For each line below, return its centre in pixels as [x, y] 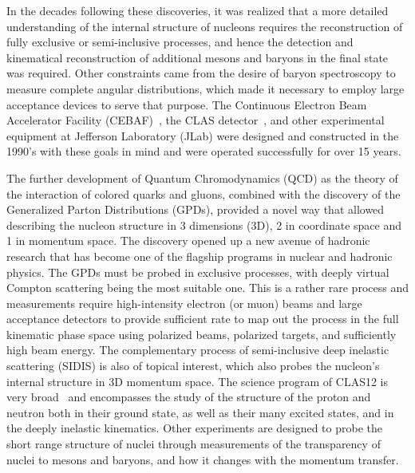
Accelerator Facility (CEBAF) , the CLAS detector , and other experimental [196, 120]
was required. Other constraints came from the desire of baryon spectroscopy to [201, 73]
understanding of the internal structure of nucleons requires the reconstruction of [205, 26]
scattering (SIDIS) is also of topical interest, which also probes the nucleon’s [193, 366]
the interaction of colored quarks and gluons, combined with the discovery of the [204, 193]
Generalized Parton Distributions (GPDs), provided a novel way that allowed [196, 209]
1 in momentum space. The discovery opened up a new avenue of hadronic [188, 240]
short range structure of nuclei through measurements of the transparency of [194, 444]
